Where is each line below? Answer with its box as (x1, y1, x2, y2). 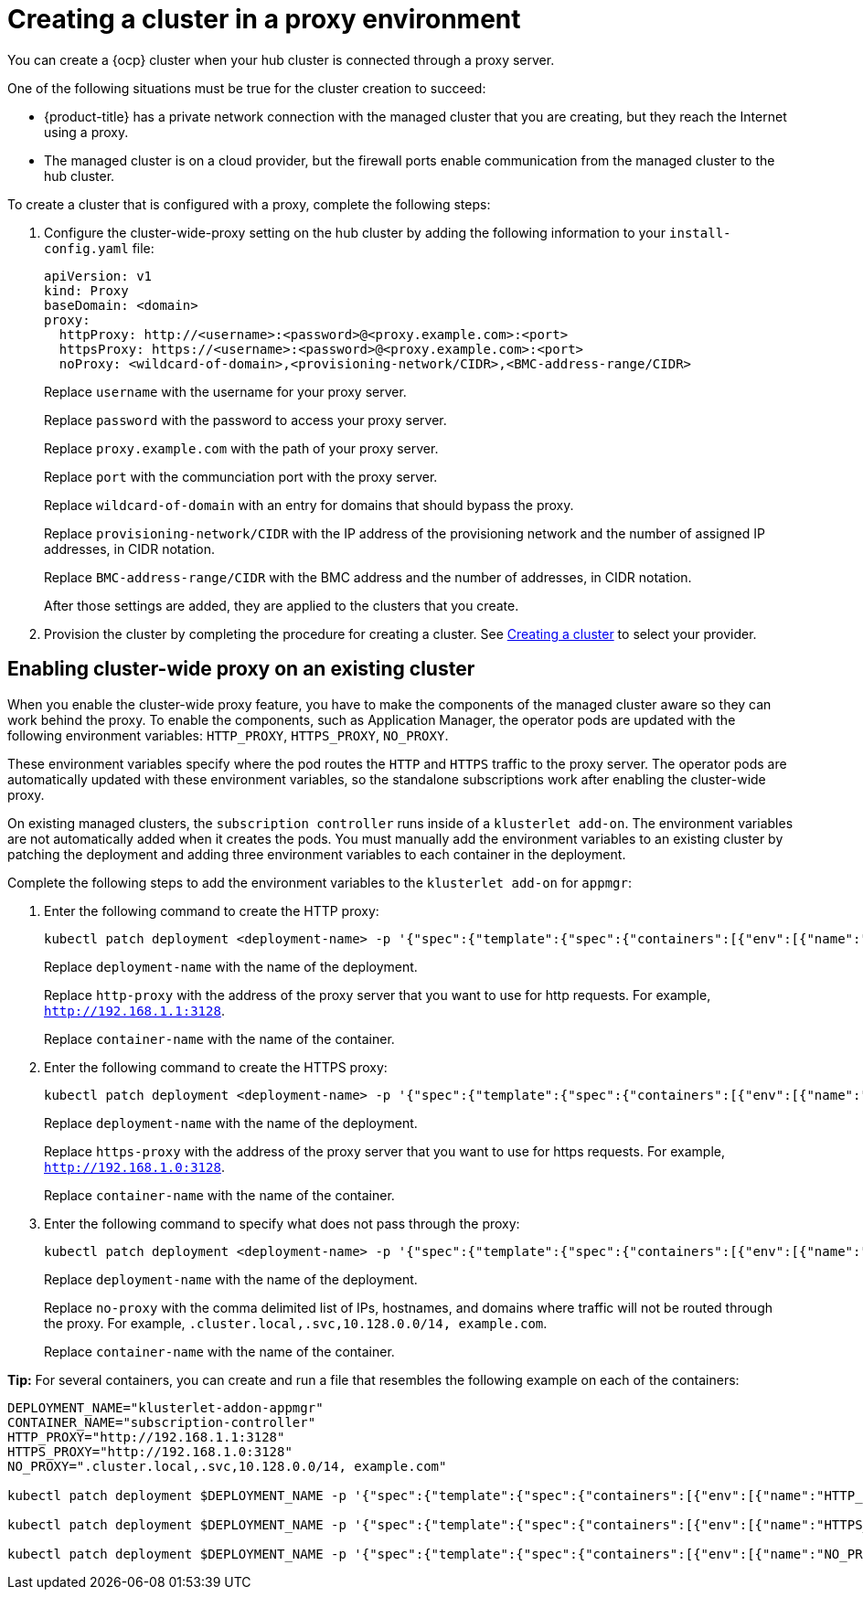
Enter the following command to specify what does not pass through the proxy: (44, 1215, 520, 1231)
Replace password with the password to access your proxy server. (44, 411, 447, 428)
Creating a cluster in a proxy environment (7, 4, 521, 35)
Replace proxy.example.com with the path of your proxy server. (44, 440, 439, 456)
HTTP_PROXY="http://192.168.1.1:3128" (7, 1429, 285, 1444)
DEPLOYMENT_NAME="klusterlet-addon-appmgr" (7, 1400, 324, 1415)
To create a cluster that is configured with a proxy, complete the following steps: (7, 196, 491, 212)
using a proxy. (44, 123, 129, 140)
